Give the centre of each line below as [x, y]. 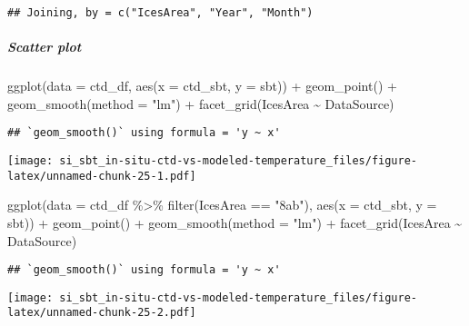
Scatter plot [45, 47]
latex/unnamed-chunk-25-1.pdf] [102, 176]
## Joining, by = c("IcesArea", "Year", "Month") [160, 13]
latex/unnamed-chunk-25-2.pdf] [102, 313]
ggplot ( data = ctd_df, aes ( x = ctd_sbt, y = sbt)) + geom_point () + [202, 86]
